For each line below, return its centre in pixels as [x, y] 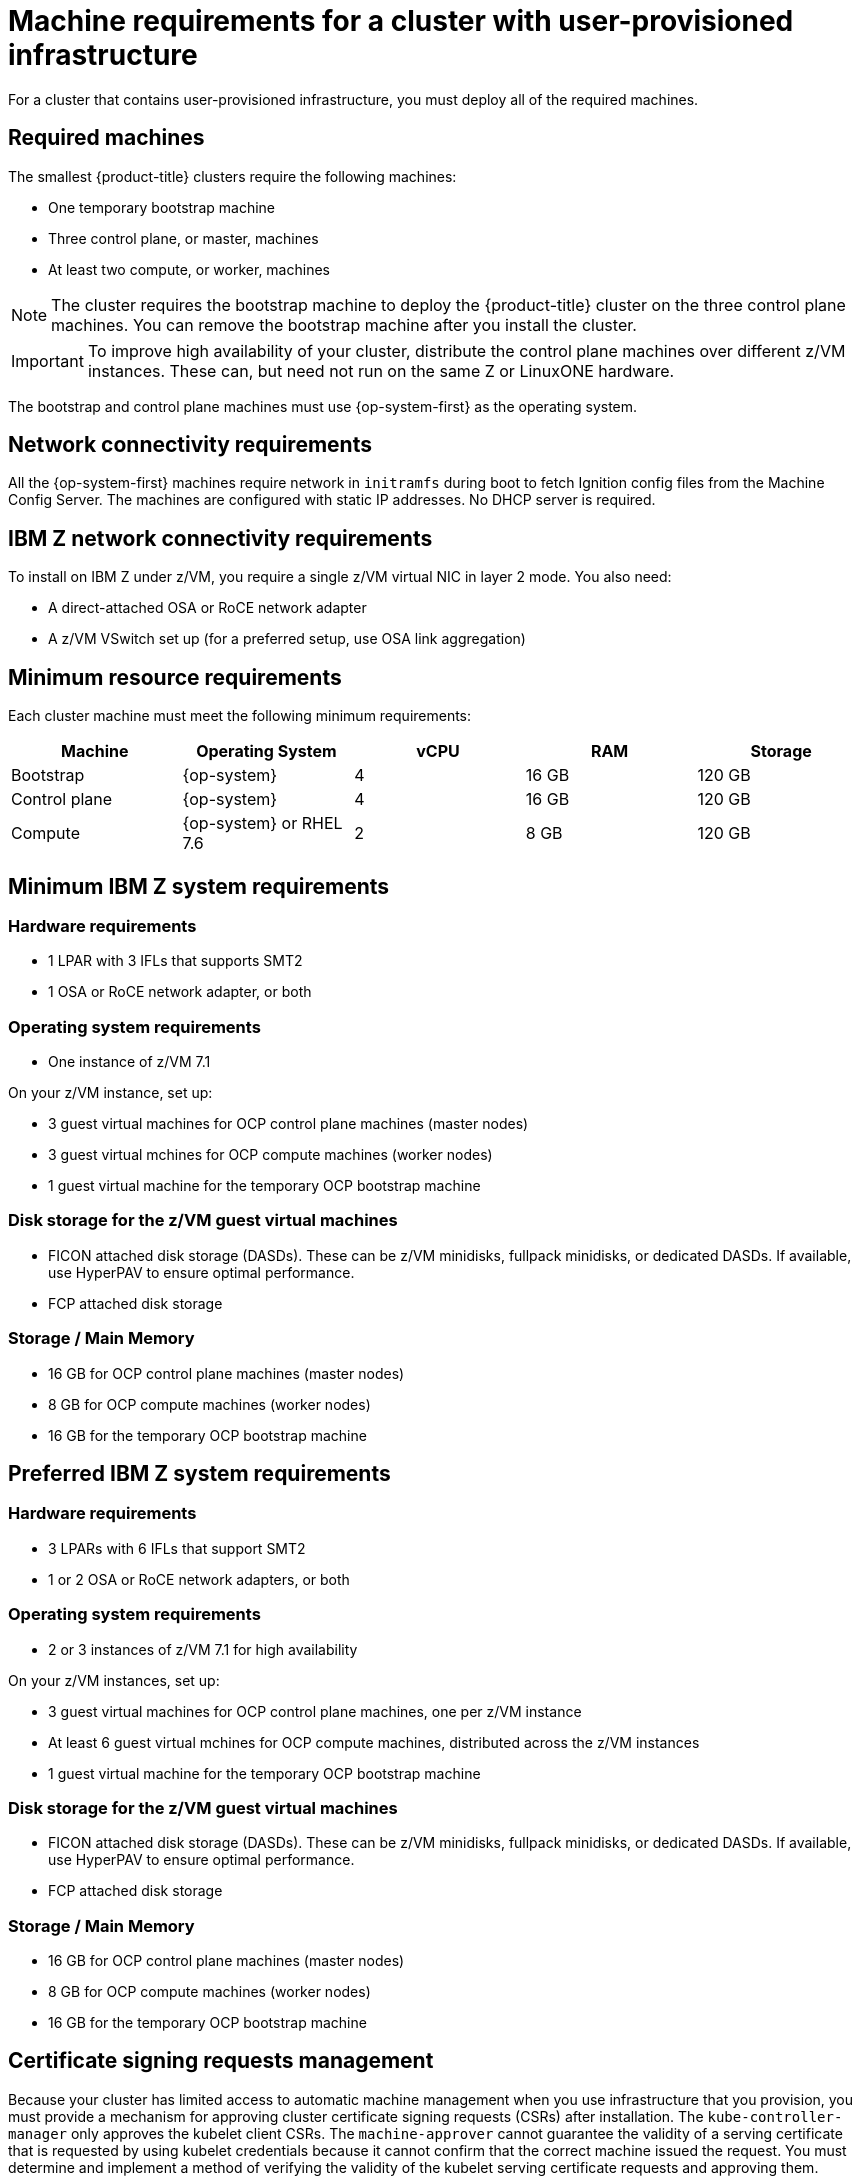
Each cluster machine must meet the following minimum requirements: [240, 716]
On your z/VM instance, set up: [110, 1093]
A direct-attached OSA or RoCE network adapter [207, 608]
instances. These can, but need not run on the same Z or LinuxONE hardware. [381, 370]
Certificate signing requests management [221, 2061]
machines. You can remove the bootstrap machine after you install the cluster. [344, 324]
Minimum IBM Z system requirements [199, 886]
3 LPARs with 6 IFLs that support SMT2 [177, 1548]
